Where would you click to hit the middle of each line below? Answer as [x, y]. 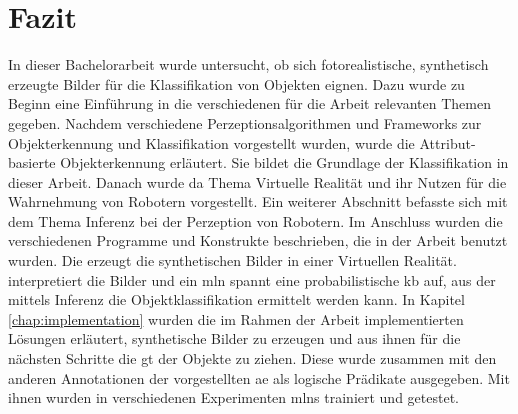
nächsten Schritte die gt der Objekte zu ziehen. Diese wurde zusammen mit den [252, 358]
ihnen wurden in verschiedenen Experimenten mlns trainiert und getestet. [233, 397]
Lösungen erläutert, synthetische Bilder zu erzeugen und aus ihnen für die [234, 338]
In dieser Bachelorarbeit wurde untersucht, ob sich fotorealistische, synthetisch [248, 64]
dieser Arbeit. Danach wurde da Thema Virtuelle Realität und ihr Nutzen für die [257, 181]
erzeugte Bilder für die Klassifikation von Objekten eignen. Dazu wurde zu [236, 83]
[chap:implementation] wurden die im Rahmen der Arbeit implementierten [236, 318]
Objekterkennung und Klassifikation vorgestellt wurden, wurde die [211, 142]
